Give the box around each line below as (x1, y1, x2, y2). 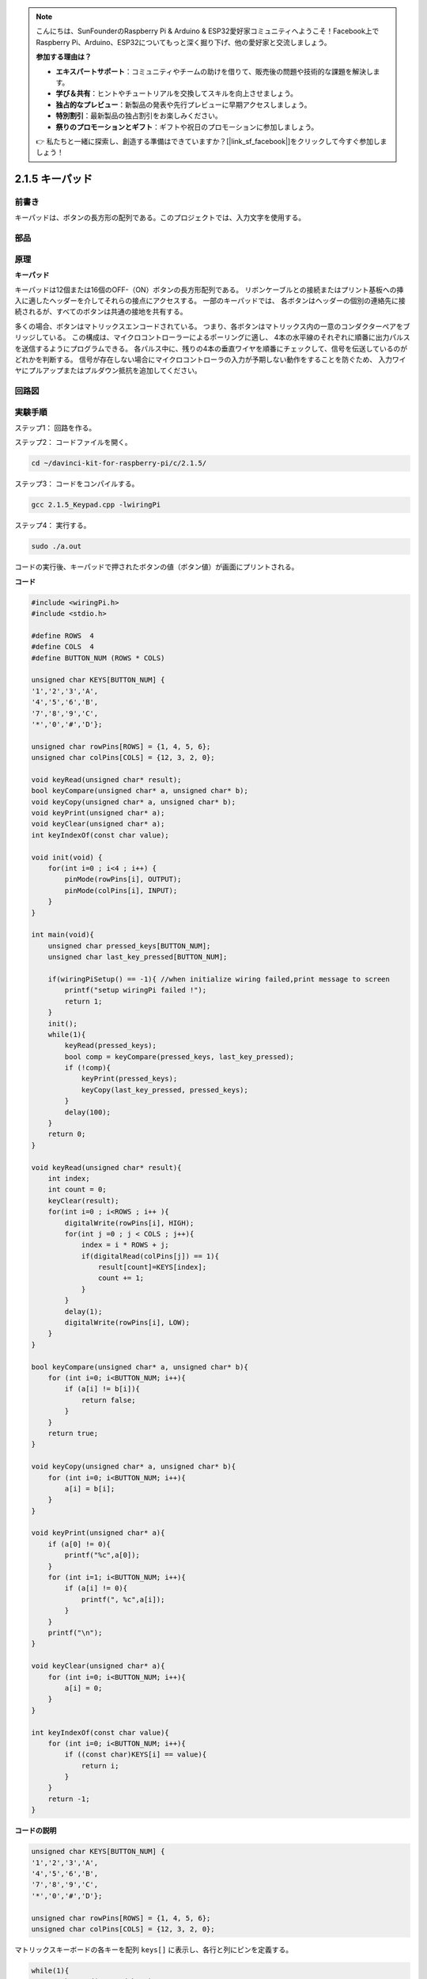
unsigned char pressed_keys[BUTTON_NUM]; (47, 941, 211, 950)
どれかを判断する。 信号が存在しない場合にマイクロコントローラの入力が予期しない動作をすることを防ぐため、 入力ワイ (14, 355, 406, 364)
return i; (81, 1761, 119, 1770)
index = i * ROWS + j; (81, 1240, 169, 1250)
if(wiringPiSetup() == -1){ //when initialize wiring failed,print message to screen (47, 974, 391, 983)
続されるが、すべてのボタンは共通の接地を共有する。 (14, 307, 187, 317)
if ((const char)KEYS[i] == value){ (64, 1750, 207, 1759)
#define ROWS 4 (31, 631, 95, 640)
